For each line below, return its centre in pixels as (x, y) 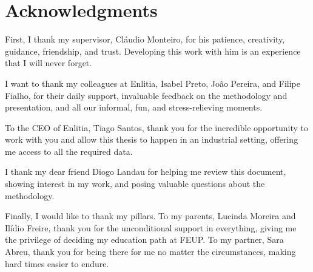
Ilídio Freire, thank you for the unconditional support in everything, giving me (151, 227)
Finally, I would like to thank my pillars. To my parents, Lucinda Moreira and (150, 216)
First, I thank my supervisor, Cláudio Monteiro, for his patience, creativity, (145, 39)
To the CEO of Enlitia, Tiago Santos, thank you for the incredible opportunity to (156, 127)
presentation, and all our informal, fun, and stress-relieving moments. (134, 107)
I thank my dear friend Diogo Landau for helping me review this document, (146, 172)
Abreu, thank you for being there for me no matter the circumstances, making (150, 252)
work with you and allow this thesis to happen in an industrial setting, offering (152, 139)
